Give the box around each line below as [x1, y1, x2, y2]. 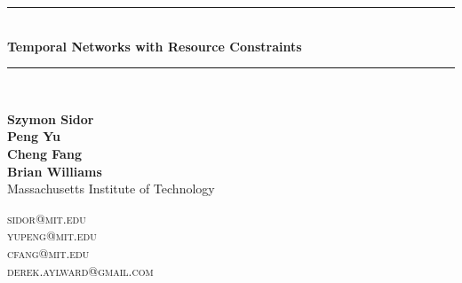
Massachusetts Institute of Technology [7, 179, 215, 198]
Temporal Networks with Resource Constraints [7, 36, 302, 55]
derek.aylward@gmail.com [7, 261, 154, 279]
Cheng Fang [7, 144, 82, 162]
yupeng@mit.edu [7, 226, 97, 245]
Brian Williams [7, 161, 102, 180]
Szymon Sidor [7, 109, 94, 128]
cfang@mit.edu [7, 243, 90, 262]
